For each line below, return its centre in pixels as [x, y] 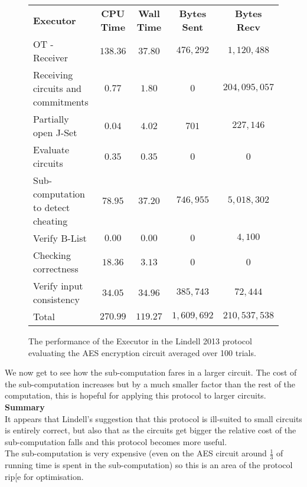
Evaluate [51, 149]
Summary [25, 407]
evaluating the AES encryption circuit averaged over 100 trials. [142, 352]
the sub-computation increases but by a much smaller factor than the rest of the [150, 384]
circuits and [57, 88]
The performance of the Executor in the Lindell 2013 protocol [140, 341]
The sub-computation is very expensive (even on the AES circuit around [136, 453]
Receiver [50, 57]
